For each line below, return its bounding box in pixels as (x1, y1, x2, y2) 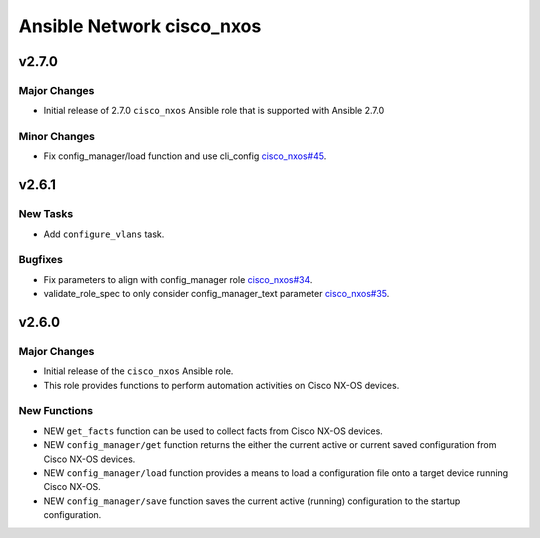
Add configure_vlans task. (43, 228, 165, 240)
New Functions (18, 404, 94, 418)
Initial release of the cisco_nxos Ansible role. (43, 365, 234, 377)
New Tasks (18, 207, 74, 221)
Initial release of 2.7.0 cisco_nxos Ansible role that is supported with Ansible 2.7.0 (43, 105, 385, 117)
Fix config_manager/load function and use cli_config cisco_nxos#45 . (43, 150, 327, 162)
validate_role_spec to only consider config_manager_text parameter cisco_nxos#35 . (43, 288, 390, 300)
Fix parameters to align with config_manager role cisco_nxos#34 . (43, 273, 313, 285)
